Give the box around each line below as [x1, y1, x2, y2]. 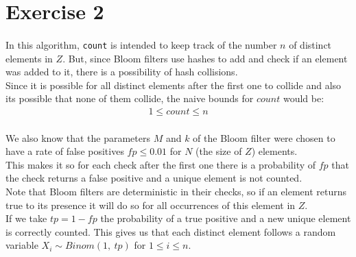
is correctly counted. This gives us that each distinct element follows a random [5, 224, 336, 238]
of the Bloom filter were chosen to [193, 130, 335, 145]
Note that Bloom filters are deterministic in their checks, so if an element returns [5, 184, 346, 198]
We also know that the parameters [5, 130, 150, 145]
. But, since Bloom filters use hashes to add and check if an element [62, 51, 348, 65]
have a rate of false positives [5, 144, 124, 158]
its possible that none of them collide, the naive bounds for [5, 91, 254, 106]
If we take [5, 211, 47, 225]
